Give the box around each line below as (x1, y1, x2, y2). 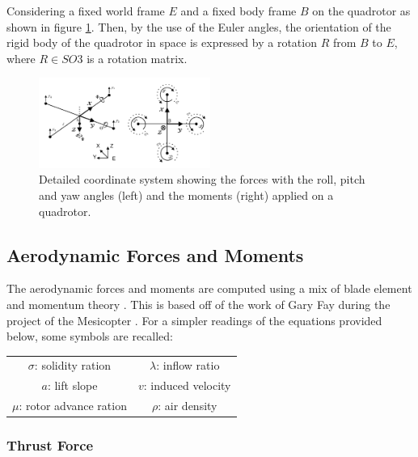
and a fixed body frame (180, 2, 297, 19)
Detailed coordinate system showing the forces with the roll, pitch (39, 171, 365, 188)
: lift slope (47, 377, 98, 394)
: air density (158, 397, 217, 414)
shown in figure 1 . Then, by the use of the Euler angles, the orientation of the (6, 18, 391, 35)
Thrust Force (6, 435, 94, 455)
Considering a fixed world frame (6, 2, 165, 19)
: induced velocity (143, 377, 231, 394)
